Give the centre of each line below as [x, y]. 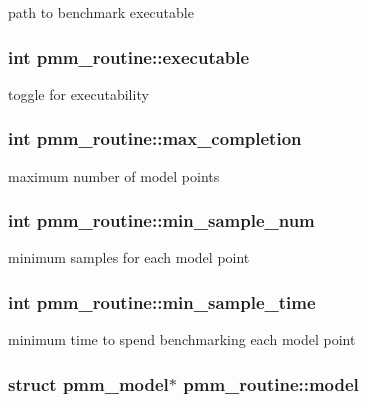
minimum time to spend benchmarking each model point [182, 339]
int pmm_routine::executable [129, 56]
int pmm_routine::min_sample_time [162, 301]
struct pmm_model [88, 383]
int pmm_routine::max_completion [155, 138]
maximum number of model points [114, 175]
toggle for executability [78, 93]
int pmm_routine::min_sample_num [161, 220]
